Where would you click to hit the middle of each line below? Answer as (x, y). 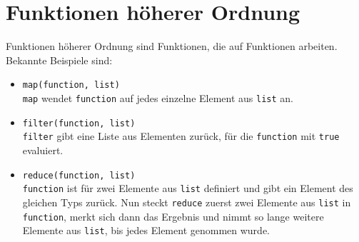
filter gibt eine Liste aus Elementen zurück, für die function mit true (181, 136)
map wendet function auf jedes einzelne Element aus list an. (158, 97)
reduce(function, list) (79, 175)
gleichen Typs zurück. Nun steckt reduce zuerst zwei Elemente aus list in (187, 202)
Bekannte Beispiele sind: (59, 60)
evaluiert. (43, 150)
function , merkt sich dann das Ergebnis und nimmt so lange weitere (173, 216)
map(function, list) (71, 85)
